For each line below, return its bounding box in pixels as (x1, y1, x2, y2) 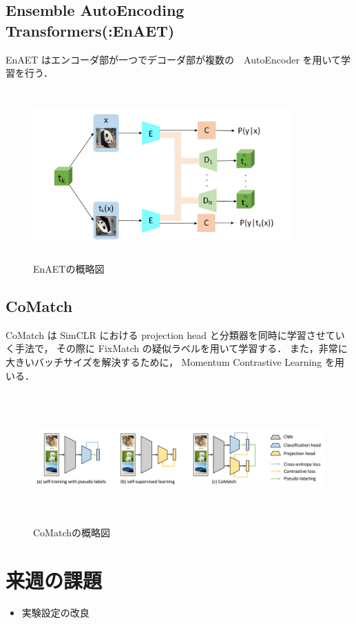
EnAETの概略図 (33, 262, 105, 276)
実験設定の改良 (21, 605, 90, 620)
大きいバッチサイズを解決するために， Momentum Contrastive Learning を (6, 355, 335, 369)
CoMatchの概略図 (33, 525, 110, 539)
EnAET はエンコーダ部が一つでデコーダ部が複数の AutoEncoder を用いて (6, 52, 342, 66)
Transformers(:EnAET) (6, 19, 175, 41)
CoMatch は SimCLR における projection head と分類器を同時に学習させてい (6, 327, 345, 342)
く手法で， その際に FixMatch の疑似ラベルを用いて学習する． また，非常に (6, 341, 348, 355)
